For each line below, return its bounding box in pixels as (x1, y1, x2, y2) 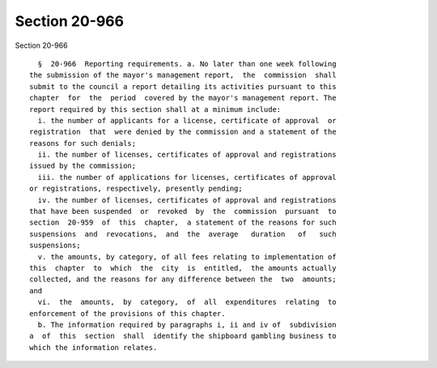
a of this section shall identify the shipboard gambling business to (29, 332, 337, 340)
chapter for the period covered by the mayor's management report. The (29, 93, 337, 103)
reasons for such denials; (29, 139, 137, 148)
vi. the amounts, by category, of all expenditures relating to (37, 297, 337, 307)
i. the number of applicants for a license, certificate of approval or (37, 116, 337, 125)
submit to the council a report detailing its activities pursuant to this (29, 82, 337, 91)
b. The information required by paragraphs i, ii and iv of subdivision (37, 320, 337, 329)
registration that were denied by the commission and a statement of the (29, 127, 337, 137)
